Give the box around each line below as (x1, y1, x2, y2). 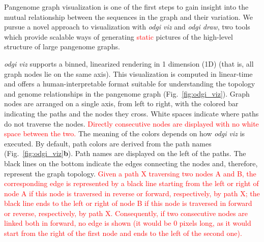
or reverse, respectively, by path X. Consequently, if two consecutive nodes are (4, 207, 248, 218)
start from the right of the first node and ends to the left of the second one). (4, 228, 242, 238)
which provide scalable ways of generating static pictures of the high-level (4, 31, 233, 42)
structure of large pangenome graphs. (4, 41, 120, 52)
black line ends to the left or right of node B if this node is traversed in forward (4, 198, 252, 208)
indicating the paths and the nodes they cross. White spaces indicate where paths (4, 108, 259, 118)
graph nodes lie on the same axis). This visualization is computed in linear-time (4, 68, 253, 79)
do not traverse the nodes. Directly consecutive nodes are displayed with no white (4, 118, 259, 129)
